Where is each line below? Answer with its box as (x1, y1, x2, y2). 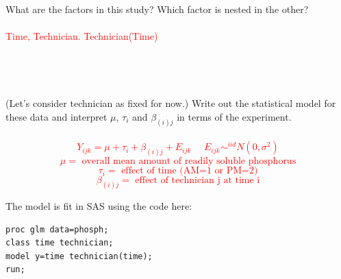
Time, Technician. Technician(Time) (5, 29, 158, 43)
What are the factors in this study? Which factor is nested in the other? (5, 2, 309, 16)
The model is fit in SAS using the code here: (5, 198, 192, 213)
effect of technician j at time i (135, 175, 260, 186)
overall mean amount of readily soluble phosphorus (81, 156, 296, 167)
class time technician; (5, 238, 114, 248)
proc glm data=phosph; (5, 224, 109, 234)
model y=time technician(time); (5, 251, 153, 261)
